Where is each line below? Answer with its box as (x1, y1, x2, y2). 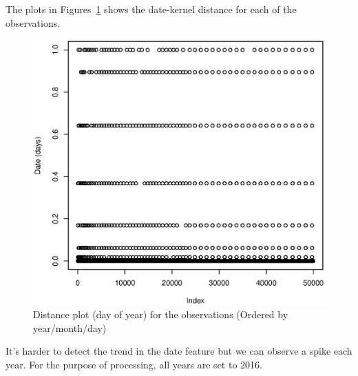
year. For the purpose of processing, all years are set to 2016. (6, 357, 262, 372)
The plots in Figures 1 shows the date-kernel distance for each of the (6, 2, 297, 16)
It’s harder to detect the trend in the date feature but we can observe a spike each (6, 344, 352, 358)
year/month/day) (33, 320, 107, 335)
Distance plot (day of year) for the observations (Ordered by (33, 307, 288, 322)
